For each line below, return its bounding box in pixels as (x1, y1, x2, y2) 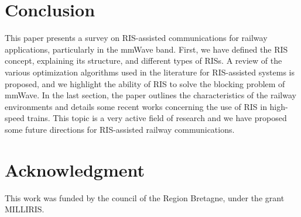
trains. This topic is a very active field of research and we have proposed (27, 112, 287, 124)
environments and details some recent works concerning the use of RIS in (5, 100, 267, 112)
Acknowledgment (5, 157, 145, 181)
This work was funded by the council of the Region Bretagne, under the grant (5, 191, 285, 204)
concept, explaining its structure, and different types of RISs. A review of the (5, 54, 282, 67)
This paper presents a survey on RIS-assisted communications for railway (5, 32, 268, 44)
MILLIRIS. (5, 203, 45, 215)
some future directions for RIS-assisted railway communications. (5, 123, 235, 135)
